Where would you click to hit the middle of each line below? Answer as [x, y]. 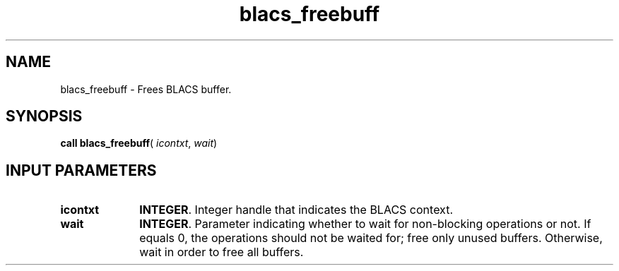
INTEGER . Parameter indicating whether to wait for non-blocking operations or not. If [365, 224]
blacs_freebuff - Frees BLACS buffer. [146, 89]
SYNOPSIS [44, 116]
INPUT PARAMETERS [81, 170]
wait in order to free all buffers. [222, 252]
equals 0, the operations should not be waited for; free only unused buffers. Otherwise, [371, 238]
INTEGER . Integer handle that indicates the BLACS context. [296, 210]
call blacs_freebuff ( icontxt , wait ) [139, 143]
